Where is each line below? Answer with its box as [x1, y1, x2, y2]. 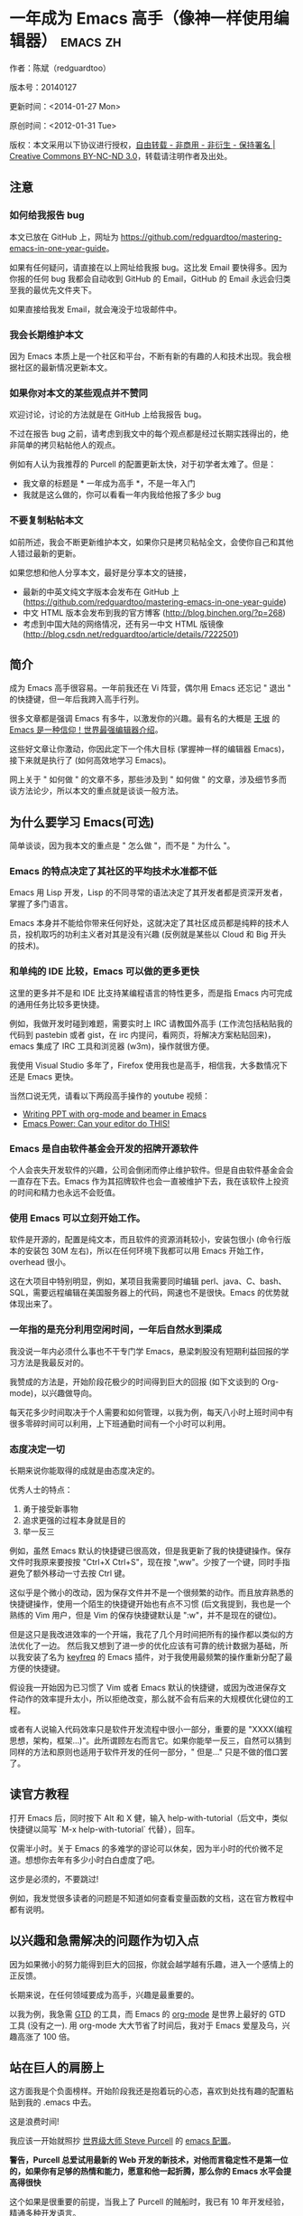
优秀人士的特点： [9, 1484, 73, 1495]
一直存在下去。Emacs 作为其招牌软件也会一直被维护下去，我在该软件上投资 [9, 1176, 289, 1187]
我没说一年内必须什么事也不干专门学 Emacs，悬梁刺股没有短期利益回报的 [9, 1345, 281, 1356]
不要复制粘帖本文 [9, 514, 84, 527]
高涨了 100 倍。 [16, 2031, 75, 2042]
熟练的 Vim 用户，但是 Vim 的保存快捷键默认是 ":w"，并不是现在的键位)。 [9, 1609, 281, 1620]
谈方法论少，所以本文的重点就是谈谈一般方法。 [9, 786, 183, 797]
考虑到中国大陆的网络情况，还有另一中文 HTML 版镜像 [22, 618, 224, 629]
